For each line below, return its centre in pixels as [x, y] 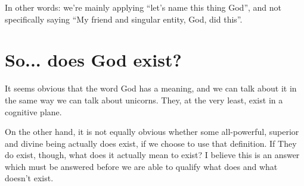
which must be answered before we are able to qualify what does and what [141, 166]
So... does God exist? [93, 60]
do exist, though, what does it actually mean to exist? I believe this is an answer [152, 155]
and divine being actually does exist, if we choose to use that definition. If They [151, 143]
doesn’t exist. [29, 178]
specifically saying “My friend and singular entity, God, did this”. [124, 19]
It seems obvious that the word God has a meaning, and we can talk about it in [151, 88]
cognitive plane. [33, 111]
